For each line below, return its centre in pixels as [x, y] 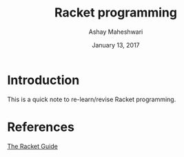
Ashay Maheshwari [116, 32]
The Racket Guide [33, 146]
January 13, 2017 [116, 45]
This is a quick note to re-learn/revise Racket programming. [92, 99]
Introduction [43, 80]
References [41, 127]
